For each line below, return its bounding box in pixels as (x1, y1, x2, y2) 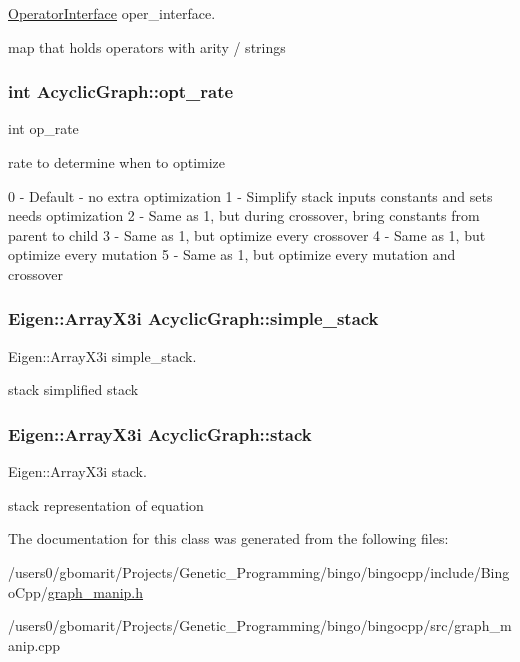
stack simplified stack (8, 379, 139, 400)
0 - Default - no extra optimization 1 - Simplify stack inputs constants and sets (8, 185, 493, 206)
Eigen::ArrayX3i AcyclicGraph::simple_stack (8, 306, 379, 331)
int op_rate (8, 118, 79, 139)
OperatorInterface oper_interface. (8, 3, 216, 23)
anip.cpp (8, 634, 61, 655)
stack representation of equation (8, 494, 204, 515)
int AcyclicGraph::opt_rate (8, 79, 234, 104)
